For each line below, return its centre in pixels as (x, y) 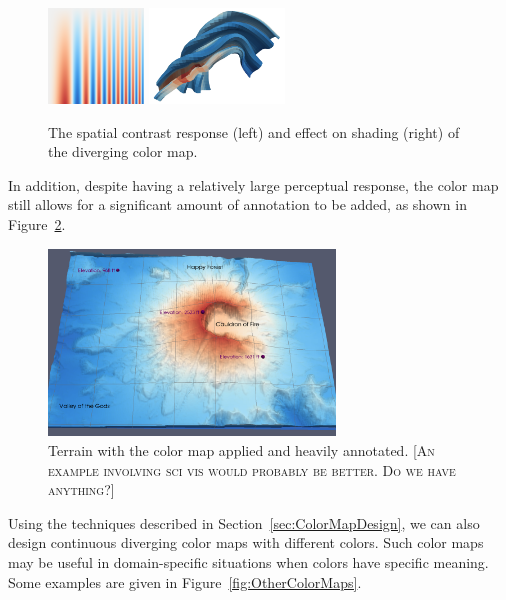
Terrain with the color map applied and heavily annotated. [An (241, 450)
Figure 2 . (37, 223)
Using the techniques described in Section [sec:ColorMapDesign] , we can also (244, 522)
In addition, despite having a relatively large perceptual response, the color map (253, 184)
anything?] (81, 489)
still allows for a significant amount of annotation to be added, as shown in (237, 204)
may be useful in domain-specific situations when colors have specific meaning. (248, 562)
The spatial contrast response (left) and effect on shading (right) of (254, 131)
